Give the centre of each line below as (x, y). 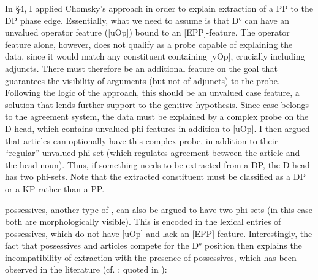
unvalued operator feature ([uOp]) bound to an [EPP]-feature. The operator (147, 32)
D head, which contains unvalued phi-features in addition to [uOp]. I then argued (157, 128)
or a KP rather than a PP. (55, 188)
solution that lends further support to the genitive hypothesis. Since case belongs (157, 104)
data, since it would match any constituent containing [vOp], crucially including (155, 56)
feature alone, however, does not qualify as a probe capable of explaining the (149, 44)
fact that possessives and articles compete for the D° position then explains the (153, 245)
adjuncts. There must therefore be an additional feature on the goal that (141, 68)
